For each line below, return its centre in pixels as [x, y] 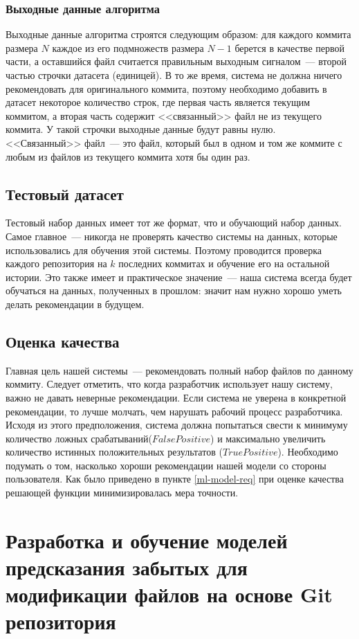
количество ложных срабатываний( [79, 438]
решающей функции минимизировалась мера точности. [122, 493]
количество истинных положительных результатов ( [114, 452]
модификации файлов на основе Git [169, 594]
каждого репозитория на [56, 263]
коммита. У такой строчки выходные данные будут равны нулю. [141, 129]
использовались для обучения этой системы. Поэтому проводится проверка [164, 250]
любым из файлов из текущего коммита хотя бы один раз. [128, 156]
